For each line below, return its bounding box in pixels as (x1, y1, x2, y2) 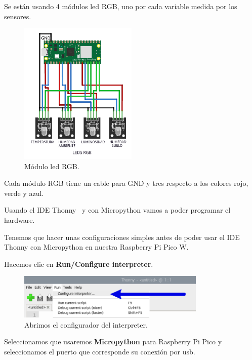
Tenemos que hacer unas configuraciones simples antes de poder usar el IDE (4, 231, 240, 242)
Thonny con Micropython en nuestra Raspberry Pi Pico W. (4, 242, 189, 252)
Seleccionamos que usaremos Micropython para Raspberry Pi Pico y (4, 336, 222, 347)
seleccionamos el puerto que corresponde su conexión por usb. (4, 346, 195, 356)
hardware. (4, 214, 35, 225)
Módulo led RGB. (24, 161, 79, 171)
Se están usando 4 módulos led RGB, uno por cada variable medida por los (4, 1, 237, 11)
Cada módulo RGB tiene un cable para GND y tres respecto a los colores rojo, (4, 178, 248, 188)
